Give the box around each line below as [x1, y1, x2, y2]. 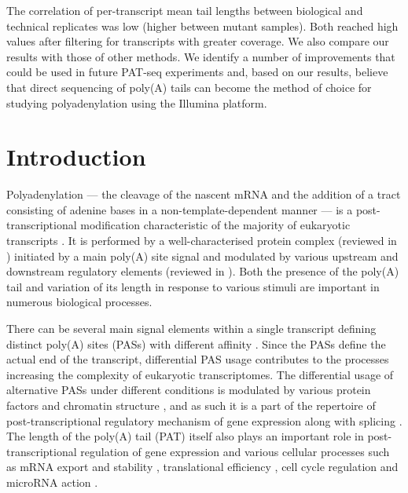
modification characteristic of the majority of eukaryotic [80, 217, 351, 233]
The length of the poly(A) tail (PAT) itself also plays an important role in [6, 428, 364, 444]
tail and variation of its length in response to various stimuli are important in [6, 278, 380, 294]
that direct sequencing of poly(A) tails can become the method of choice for [6, 79, 372, 95]
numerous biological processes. [6, 294, 153, 310]
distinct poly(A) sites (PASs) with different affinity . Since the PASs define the [6, 335, 386, 352]
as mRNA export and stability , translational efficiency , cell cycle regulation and [6, 458, 399, 475]
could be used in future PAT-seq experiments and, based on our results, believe [6, 64, 388, 80]
